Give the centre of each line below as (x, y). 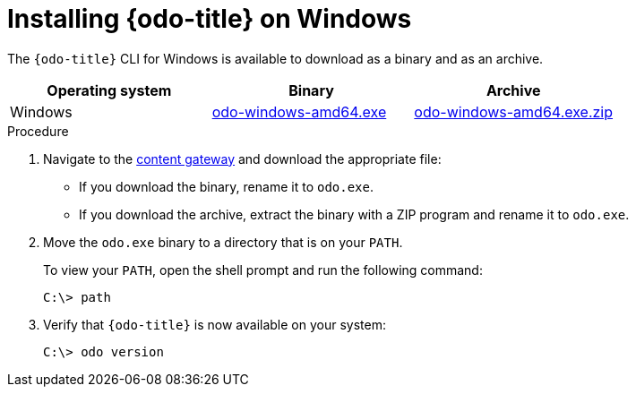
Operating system (109, 90)
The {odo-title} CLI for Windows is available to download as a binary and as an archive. (275, 58)
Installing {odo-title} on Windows (210, 19)
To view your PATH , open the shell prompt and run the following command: (263, 270)
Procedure (38, 131)
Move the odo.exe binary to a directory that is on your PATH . (223, 242)
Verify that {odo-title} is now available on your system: (215, 324)
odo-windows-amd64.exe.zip (514, 111)
